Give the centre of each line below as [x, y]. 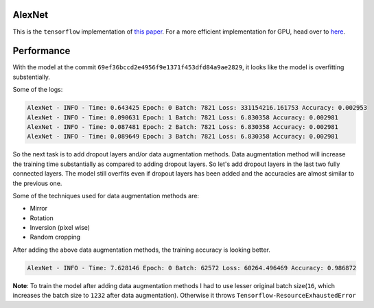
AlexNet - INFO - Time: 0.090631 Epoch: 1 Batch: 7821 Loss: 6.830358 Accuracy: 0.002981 [183, 117]
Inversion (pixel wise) [60, 228]
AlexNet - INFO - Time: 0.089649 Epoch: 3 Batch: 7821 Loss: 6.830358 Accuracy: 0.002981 [183, 137]
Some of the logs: [38, 90]
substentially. [32, 77]
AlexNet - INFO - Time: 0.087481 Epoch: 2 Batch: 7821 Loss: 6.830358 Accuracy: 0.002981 [183, 127]
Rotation [42, 218]
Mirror [39, 209]
